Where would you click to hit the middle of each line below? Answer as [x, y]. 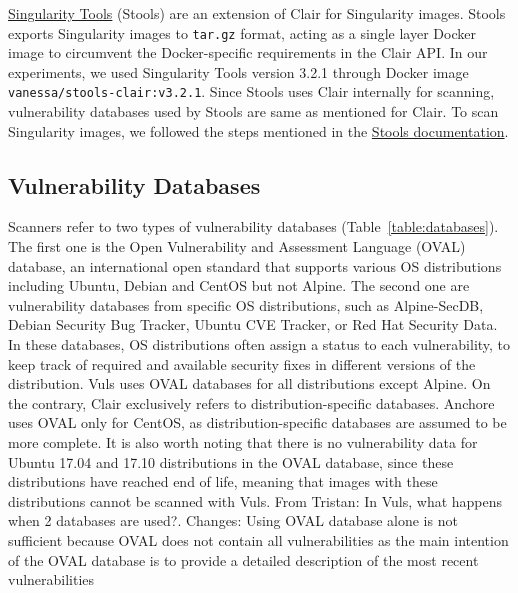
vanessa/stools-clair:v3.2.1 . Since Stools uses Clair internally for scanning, [251, 91]
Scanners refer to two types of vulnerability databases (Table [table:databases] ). [253, 226]
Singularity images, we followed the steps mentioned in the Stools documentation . [258, 130]
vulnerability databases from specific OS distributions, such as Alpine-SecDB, [246, 304]
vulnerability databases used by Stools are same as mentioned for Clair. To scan [253, 111]
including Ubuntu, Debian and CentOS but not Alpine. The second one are [239, 285]
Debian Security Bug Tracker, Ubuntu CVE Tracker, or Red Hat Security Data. [253, 324]
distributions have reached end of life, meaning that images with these [223, 481]
